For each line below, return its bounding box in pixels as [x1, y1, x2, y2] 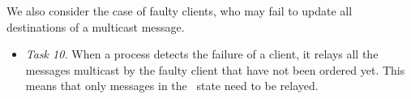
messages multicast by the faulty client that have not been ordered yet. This [25, 61, 405, 78]
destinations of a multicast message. [6, 18, 185, 35]
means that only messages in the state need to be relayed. [25, 77, 319, 94]
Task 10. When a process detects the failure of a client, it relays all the [25, 45, 379, 62]
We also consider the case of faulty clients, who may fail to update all [6, 2, 353, 19]
